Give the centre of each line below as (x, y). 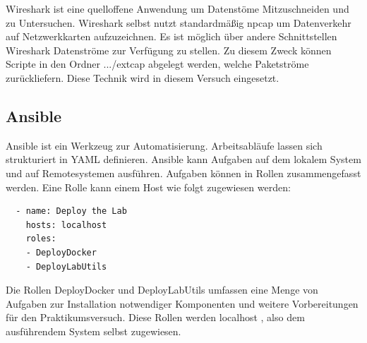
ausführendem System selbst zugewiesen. (94, 331)
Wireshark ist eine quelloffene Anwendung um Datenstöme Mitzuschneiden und (178, 8)
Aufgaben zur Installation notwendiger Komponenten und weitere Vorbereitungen (182, 303)
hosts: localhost (66, 225)
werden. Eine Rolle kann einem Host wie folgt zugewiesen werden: (148, 187)
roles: (41, 239)
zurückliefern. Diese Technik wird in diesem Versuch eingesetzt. (143, 77)
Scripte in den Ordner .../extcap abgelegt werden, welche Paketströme (157, 64)
